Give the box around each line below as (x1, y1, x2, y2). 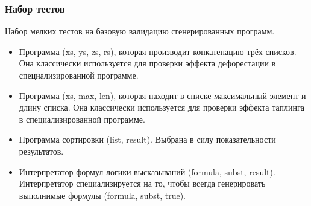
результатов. (19, 144, 64, 157)
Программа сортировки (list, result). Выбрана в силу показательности (19, 133, 276, 146)
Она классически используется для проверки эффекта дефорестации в (19, 57, 276, 69)
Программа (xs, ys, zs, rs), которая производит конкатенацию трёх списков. (19, 45, 297, 57)
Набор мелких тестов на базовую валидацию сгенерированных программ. (5, 25, 275, 37)
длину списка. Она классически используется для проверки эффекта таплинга (19, 101, 304, 114)
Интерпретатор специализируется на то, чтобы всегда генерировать (19, 177, 266, 190)
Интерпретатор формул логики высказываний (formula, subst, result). (19, 165, 275, 178)
